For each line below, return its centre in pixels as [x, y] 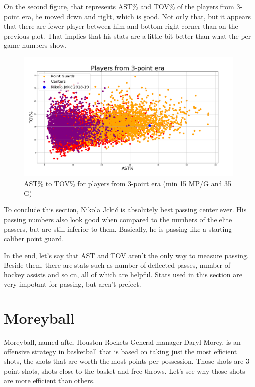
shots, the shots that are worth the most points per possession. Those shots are [124, 361]
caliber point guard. [34, 238]
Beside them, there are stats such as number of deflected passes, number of [117, 265]
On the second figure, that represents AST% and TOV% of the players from [119, 6]
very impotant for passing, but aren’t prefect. [73, 284]
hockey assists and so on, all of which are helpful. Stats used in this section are [123, 274]
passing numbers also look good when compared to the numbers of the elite [118, 219]
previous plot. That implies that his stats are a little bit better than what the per [127, 35]
